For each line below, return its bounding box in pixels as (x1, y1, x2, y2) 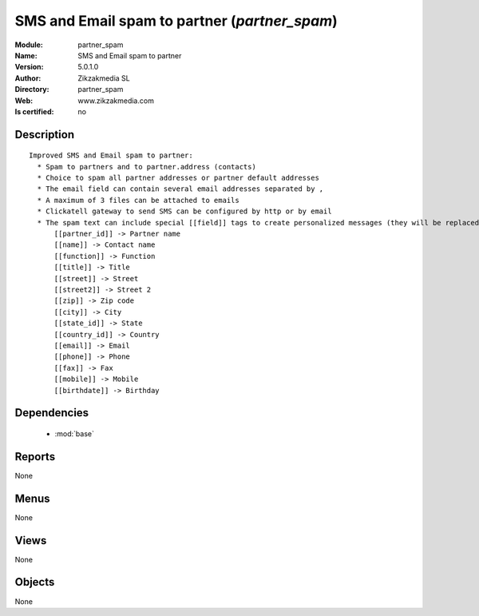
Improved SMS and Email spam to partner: (29, 151, 193, 160)
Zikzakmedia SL (77, 73, 131, 83)
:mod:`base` (54, 428, 95, 439)
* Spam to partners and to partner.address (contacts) (37, 162, 257, 171)
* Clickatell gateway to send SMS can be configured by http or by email (37, 207, 332, 216)
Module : (14, 40, 43, 50)
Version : (14, 62, 44, 72)
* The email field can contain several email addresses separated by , (37, 185, 324, 193)
